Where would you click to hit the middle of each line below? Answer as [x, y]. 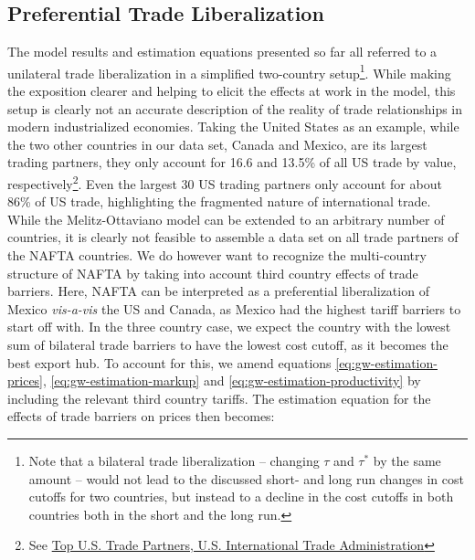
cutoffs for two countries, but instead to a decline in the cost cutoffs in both [241, 497]
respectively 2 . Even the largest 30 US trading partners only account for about [225, 182]
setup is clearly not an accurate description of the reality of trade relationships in [235, 108]
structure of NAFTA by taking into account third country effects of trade [213, 273]
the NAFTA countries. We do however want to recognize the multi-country [217, 255]
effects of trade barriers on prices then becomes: [141, 416]
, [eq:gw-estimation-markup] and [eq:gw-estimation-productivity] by [232, 380]
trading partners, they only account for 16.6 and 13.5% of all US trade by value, [232, 162]
